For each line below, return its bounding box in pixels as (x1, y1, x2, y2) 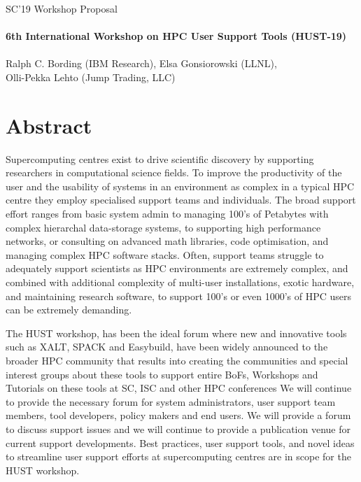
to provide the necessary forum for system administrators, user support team (6, 394, 336, 409)
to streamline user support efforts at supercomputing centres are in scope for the (6, 449, 351, 464)
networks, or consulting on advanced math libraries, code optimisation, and (6, 234, 329, 248)
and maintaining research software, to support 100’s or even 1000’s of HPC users (6, 288, 352, 303)
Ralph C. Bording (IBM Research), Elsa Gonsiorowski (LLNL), (6, 56, 277, 71)
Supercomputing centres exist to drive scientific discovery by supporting (6, 151, 314, 166)
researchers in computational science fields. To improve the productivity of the (6, 165, 342, 180)
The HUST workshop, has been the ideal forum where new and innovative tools (6, 325, 347, 340)
